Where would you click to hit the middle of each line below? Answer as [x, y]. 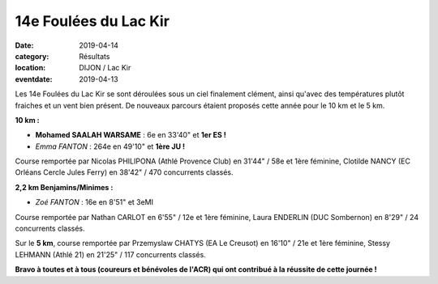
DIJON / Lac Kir [105, 68]
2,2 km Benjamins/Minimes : [64, 187]
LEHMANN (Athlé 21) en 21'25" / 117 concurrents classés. [110, 254]
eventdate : [34, 79]
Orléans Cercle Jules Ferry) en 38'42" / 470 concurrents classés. [125, 172]
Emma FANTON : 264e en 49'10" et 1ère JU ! [110, 146]
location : [30, 68]
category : [32, 56]
